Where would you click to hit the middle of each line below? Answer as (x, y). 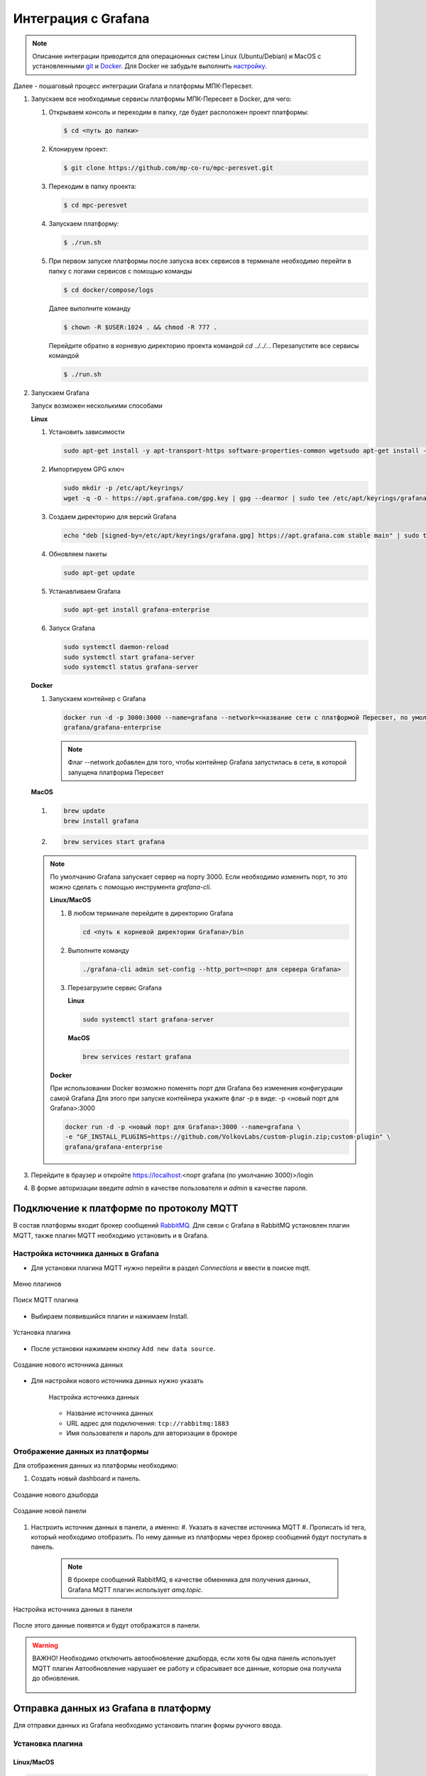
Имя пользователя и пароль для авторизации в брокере (152, 1433)
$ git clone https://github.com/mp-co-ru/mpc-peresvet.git (168, 168)
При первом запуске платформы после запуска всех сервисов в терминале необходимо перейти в (200, 261)
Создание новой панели (50, 1511)
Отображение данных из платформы (81, 1451)
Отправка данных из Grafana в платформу (112, 1708)
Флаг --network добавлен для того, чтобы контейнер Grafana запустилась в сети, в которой (207, 762)
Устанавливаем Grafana (84, 591)
